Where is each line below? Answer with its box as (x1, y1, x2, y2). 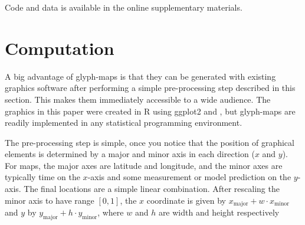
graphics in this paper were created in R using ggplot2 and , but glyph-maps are (5, 105, 296, 117)
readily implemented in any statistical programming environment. (5, 116, 242, 129)
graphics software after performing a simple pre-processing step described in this (5, 81, 296, 94)
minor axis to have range (5, 194, 94, 206)
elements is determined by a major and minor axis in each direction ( (5, 148, 255, 160)
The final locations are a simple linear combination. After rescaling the (24, 182, 280, 195)
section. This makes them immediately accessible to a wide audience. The (5, 93, 271, 105)
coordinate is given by (146, 194, 227, 206)
